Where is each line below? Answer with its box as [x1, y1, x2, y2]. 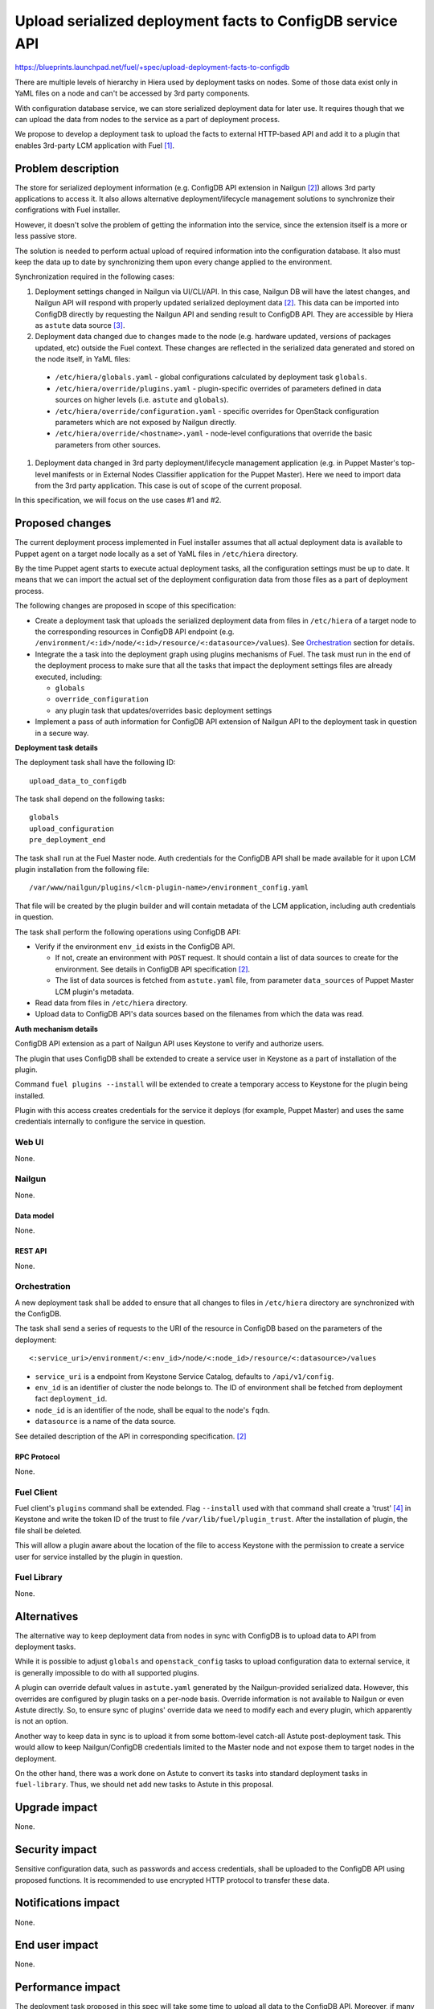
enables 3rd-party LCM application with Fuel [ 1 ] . [14, 141, 175, 150]
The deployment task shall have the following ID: [14, 758, 176, 767]
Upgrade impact [14, 1801, 98, 1815]
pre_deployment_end [29, 836, 106, 845]
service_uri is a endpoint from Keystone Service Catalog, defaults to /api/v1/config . [35, 1371, 334, 1381]
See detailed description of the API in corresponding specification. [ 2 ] [14, 1431, 247, 1441]
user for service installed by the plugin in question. [14, 1552, 182, 1561]
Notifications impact [14, 1896, 120, 1910]
